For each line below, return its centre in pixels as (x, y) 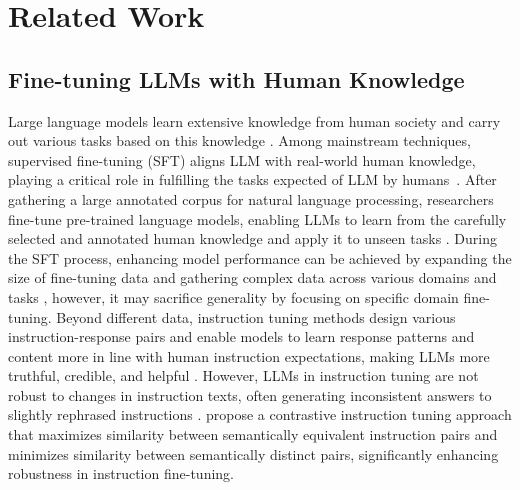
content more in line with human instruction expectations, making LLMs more (249, 355)
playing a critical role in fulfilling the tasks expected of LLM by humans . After (252, 179)
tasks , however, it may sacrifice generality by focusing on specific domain (233, 296)
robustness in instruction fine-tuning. (121, 473)
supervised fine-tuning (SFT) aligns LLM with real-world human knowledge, (242, 159)
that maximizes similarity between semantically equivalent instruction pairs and (253, 434)
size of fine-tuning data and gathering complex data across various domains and (252, 277)
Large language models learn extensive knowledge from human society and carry (254, 120)
